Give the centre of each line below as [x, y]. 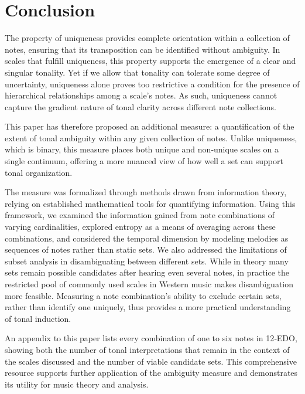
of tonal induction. [38, 318]
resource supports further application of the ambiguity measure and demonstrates [151, 373]
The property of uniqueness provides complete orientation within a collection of [147, 38]
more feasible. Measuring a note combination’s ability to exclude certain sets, [143, 295]
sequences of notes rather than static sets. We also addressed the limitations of [146, 249]
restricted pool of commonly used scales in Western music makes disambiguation [149, 284]
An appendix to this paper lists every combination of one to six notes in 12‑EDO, [151, 338]
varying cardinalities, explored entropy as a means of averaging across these [140, 227]
